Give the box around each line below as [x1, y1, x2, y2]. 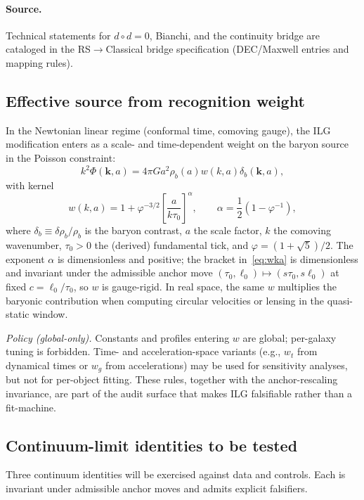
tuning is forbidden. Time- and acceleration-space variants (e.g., [6, 344, 281, 359]
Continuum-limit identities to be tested [6, 434, 298, 456]
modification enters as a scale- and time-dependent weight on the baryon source [6, 136, 349, 151]
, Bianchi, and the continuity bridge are [149, 27, 320, 42]
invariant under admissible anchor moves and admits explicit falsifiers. [6, 480, 308, 495]
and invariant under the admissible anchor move [6, 265, 213, 280]
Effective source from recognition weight [6, 89, 305, 111]
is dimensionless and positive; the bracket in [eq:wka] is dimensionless [57, 251, 358, 266]
